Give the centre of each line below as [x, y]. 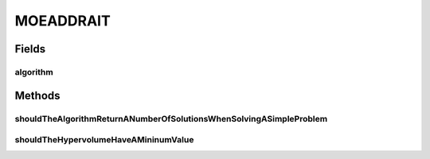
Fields [30, 49]
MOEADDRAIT [63, 21]
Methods [37, 95]
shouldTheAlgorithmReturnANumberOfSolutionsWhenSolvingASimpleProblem [171, 118]
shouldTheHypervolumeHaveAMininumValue [104, 140]
